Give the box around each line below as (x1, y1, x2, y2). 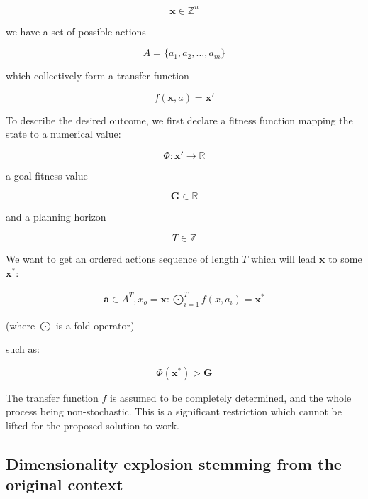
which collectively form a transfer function (6, 68, 189, 83)
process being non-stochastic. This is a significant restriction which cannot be (6, 404, 342, 419)
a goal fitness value (6, 168, 88, 182)
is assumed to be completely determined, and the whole (110, 390, 352, 405)
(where (6, 317, 35, 332)
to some (328, 251, 362, 266)
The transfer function (6, 390, 99, 405)
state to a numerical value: (6, 126, 121, 141)
